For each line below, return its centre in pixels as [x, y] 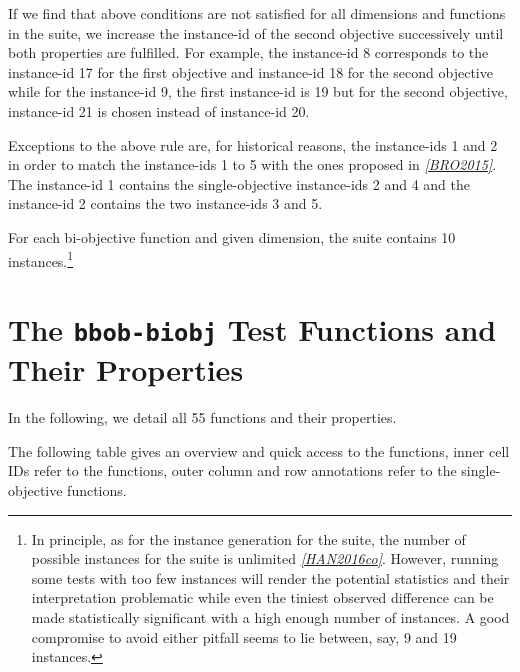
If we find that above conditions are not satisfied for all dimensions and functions [257, 13]
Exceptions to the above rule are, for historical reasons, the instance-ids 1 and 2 [253, 144]
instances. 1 [41, 259]
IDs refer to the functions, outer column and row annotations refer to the [232, 470]
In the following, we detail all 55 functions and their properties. [202, 417]
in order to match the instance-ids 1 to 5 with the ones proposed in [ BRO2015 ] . [252, 164]
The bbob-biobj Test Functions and [252, 328]
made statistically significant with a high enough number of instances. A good [270, 616]
